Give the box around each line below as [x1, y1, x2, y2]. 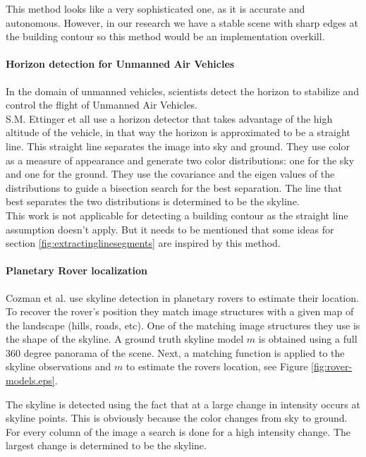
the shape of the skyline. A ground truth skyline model [6, 331, 244, 346]
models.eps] [6, 373, 55, 388]
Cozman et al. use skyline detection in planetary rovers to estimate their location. [6, 290, 359, 305]
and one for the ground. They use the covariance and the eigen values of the [6, 166, 335, 181]
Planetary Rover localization [6, 263, 147, 278]
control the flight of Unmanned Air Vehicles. [6, 97, 198, 112]
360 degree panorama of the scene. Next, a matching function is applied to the [6, 345, 345, 360]
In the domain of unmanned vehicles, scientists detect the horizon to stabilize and [6, 83, 359, 98]
